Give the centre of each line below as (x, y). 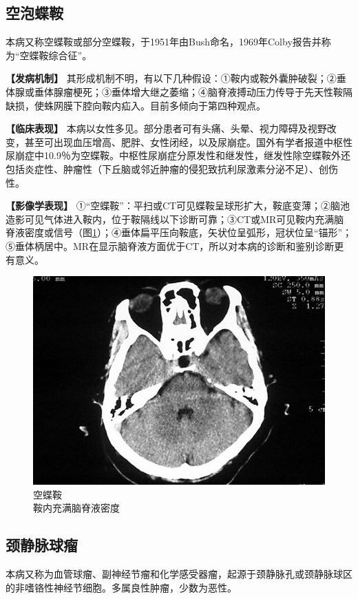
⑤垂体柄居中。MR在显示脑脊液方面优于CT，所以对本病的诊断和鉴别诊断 (170, 245)
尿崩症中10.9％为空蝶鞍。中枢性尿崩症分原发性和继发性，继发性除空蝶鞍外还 (178, 155)
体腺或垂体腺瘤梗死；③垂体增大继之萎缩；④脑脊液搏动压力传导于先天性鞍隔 (179, 91)
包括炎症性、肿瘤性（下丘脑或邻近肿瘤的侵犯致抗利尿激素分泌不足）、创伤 (172, 168)
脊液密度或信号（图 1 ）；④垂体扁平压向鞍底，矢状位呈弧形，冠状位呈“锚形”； (179, 232)
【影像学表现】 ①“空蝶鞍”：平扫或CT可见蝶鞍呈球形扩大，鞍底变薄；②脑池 (178, 206)
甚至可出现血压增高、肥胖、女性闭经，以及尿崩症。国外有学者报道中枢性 (188, 141)
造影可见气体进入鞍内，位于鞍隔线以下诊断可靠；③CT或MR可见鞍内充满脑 (175, 219)
